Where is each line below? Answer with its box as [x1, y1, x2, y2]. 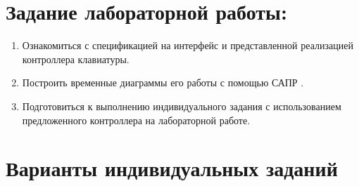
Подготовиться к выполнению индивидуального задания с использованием [22, 98, 341, 113]
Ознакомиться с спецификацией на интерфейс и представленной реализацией [22, 38, 353, 53]
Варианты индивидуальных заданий [6, 154, 338, 182]
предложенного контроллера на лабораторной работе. [22, 112, 251, 127]
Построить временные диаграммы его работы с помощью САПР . [22, 75, 304, 90]
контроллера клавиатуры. [22, 51, 130, 66]
